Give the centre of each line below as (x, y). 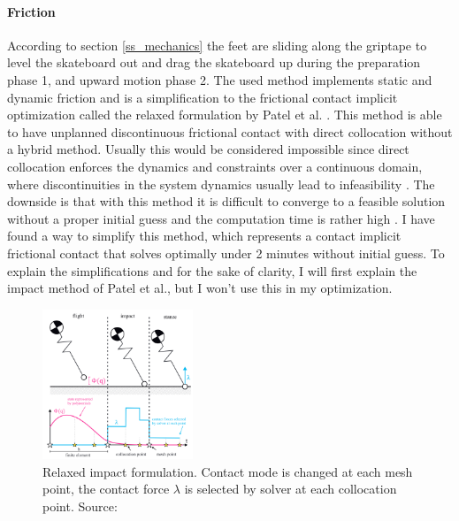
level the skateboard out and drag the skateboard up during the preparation (214, 62)
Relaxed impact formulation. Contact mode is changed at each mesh (228, 471)
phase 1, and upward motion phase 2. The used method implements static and (220, 79)
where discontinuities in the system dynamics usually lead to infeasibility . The (221, 184)
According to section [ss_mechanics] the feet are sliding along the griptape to (217, 45)
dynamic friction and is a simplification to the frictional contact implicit (203, 97)
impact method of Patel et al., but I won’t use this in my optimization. (200, 288)
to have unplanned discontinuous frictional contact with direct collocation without (230, 131)
